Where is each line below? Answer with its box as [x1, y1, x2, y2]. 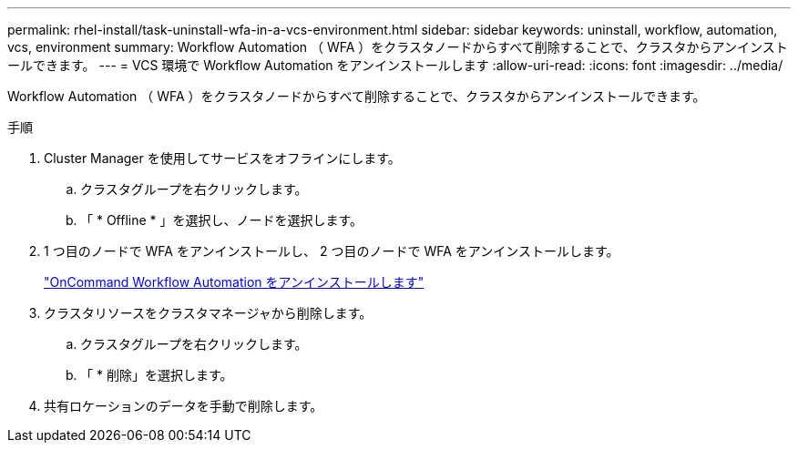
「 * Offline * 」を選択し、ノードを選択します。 [80, 212, 363, 228]
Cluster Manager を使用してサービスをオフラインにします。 [44, 150, 401, 166]
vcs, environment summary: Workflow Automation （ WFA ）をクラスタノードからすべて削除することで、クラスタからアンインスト [7, 39, 788, 55]
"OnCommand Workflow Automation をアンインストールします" [44, 274, 425, 290]
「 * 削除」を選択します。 [80, 367, 233, 383]
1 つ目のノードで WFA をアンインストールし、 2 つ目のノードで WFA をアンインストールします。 [44, 243, 619, 259]
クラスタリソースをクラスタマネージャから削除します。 [44, 305, 373, 321]
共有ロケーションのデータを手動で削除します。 [44, 398, 323, 414]
